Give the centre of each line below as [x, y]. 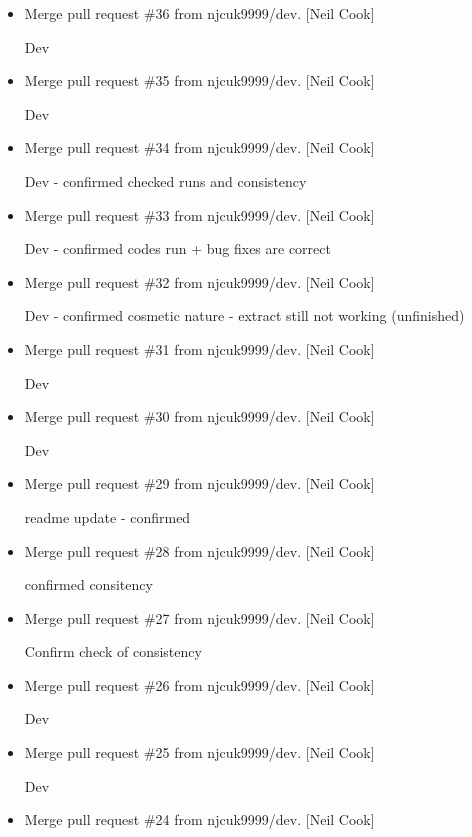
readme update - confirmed [107, 516]
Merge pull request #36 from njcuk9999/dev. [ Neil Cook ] [199, 13]
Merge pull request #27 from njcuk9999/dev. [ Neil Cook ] [199, 617]
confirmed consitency [88, 584]
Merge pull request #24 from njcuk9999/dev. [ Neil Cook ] [199, 819]
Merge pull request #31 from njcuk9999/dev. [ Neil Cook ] [199, 348]
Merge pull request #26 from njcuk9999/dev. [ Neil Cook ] [199, 684]
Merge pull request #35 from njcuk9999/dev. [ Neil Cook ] [199, 80]
